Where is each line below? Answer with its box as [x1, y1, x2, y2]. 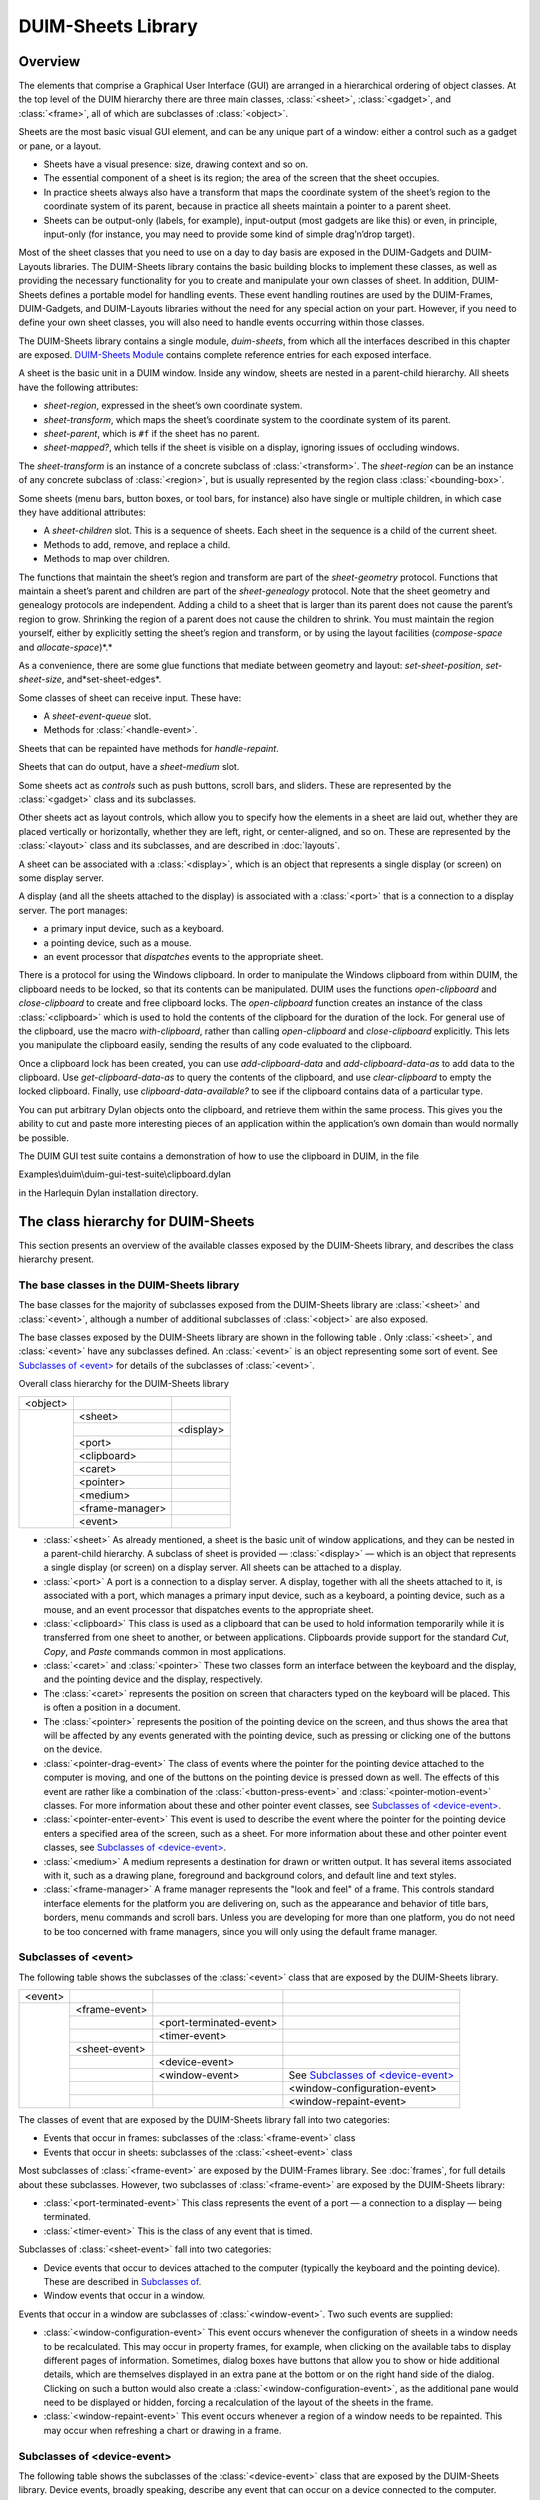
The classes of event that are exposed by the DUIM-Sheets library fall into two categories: [18, 2114, 390, 2126]
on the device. [43, 1743, 103, 1755]
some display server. [18, 871, 105, 884]
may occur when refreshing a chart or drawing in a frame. [43, 2424, 282, 2436]
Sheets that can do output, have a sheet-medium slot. [18, 761, 240, 773]
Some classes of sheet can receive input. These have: [18, 691, 242, 704]
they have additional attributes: [18, 506, 147, 518]
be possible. [18, 1131, 69, 1144]
